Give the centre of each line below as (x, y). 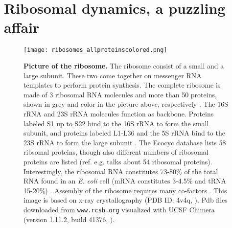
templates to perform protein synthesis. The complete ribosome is (122, 85)
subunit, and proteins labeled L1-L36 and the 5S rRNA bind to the (124, 133)
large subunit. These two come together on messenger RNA (113, 75)
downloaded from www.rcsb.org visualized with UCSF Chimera (119, 209)
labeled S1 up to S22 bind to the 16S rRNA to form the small (116, 123)
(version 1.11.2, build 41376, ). (69, 219)
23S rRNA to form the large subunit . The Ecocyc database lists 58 (125, 142)
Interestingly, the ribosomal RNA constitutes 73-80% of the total (121, 171)
